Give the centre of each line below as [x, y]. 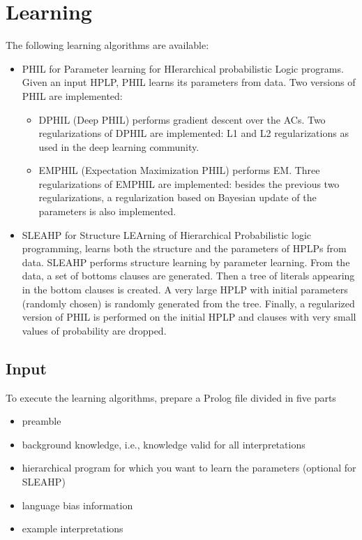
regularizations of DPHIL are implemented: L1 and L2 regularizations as [194, 133]
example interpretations [73, 528]
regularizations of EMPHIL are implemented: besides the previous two [189, 183]
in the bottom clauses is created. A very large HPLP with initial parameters [185, 290]
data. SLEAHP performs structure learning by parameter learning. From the [186, 262]
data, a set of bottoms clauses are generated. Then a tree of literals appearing [188, 276]
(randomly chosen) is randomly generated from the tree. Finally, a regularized [188, 303]
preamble [42, 421]
